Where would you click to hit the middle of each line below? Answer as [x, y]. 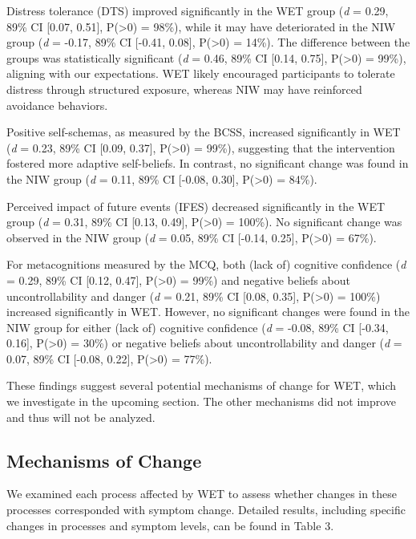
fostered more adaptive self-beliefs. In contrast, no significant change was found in [208, 163]
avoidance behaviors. [57, 105]
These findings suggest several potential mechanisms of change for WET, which [202, 385]
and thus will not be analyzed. [81, 417]
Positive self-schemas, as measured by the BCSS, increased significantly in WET [204, 132]
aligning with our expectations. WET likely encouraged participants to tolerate [201, 73]
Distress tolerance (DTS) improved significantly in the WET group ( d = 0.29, [198, 10]
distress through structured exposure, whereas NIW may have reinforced [184, 89]
